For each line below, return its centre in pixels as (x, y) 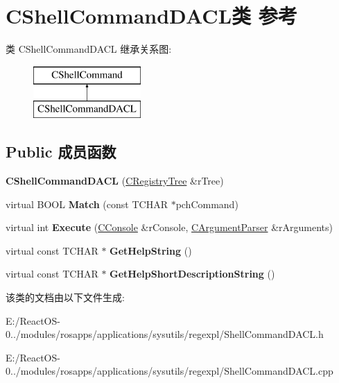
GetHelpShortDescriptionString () (192, 274)
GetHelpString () (151, 250)
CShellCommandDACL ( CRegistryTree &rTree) (115, 181)
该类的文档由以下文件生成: (65, 297)
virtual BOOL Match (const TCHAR (87, 204)
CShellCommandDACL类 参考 (151, 16)
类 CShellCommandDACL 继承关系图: (89, 49)
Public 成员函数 (61, 152)
